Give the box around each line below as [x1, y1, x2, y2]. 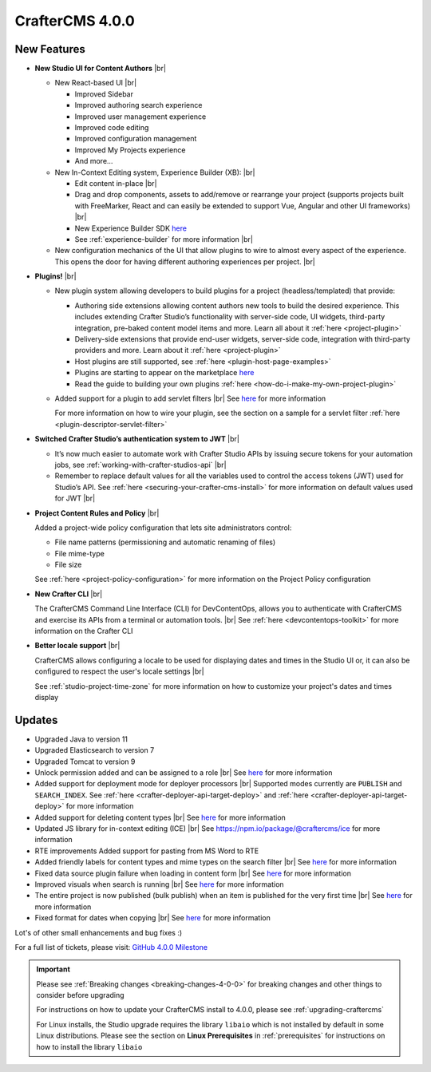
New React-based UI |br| [54, 78, 137, 88]
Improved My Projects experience [74, 144, 186, 155]
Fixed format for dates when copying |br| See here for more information [34, 913, 271, 923]
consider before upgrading [36, 991, 125, 1000]
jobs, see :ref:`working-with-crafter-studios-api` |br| [54, 460, 227, 469]
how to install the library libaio [36, 1042, 143, 1051]
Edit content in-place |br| [74, 178, 157, 188]
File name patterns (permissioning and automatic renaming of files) [54, 537, 276, 547]
